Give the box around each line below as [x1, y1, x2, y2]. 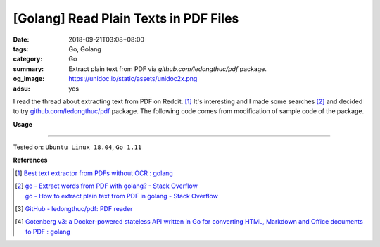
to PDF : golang [25, 227, 70, 236]
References [13, 156, 48, 165]
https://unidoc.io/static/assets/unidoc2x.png [68, 75, 198, 83]
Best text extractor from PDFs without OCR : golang [23, 169, 174, 177]
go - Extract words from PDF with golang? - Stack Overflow [25, 182, 198, 190]
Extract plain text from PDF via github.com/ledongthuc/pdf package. [68, 64, 267, 73]
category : [13, 55, 43, 63]
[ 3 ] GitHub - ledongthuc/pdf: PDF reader [15, 205, 133, 213]
